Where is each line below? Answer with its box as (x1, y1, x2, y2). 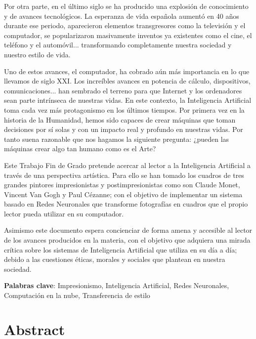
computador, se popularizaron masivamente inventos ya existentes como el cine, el (4, 30, 252, 40)
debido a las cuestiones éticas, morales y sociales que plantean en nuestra (4, 254, 225, 264)
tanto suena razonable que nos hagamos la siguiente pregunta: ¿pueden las (4, 133, 229, 144)
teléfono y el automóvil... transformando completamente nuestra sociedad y (4, 40, 232, 50)
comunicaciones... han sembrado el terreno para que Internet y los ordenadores (4, 85, 242, 95)
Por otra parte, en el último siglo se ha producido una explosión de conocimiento (4, 1, 249, 11)
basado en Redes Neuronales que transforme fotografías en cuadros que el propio (4, 199, 248, 209)
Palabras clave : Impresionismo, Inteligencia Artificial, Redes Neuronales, (4, 280, 229, 291)
